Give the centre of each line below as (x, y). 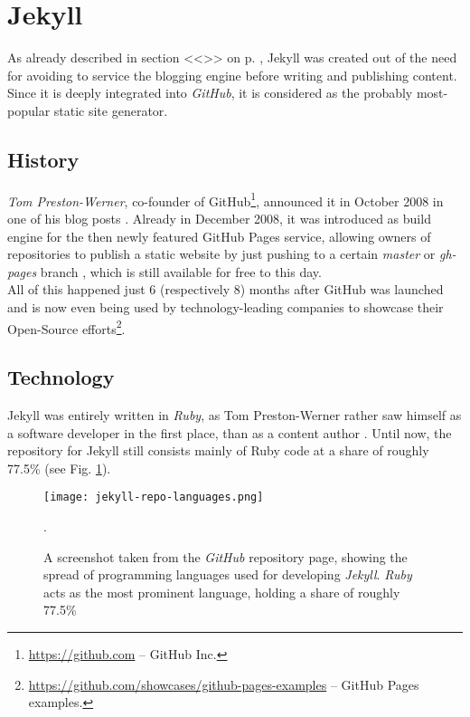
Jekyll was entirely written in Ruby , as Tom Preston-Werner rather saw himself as (235, 414)
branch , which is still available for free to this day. (181, 271)
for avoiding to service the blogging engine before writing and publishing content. (232, 75)
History (43, 159)
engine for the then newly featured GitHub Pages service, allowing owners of (219, 236)
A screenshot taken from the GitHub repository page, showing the (226, 556)
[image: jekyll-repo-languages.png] (154, 497)
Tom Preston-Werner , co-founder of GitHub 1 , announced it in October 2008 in (226, 199)
